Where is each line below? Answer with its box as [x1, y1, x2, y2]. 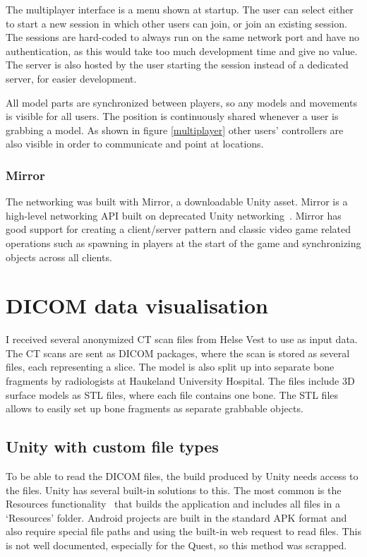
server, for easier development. [6, 71, 137, 85]
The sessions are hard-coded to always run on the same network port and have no [6, 30, 360, 44]
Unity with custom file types [6, 436, 219, 457]
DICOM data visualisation [6, 291, 268, 320]
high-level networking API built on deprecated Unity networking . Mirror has [6, 208, 342, 222]
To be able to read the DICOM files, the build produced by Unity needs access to [6, 469, 359, 484]
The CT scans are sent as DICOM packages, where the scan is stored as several [6, 345, 350, 360]
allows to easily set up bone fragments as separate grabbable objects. [6, 401, 303, 416]
